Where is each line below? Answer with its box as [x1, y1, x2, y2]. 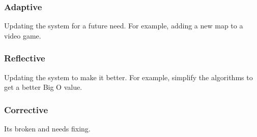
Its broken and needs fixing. [4, 123, 91, 134]
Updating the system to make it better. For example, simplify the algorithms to [4, 72, 253, 82]
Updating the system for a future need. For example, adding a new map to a [4, 20, 243, 31]
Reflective [4, 52, 45, 64]
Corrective [4, 103, 48, 116]
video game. [4, 30, 41, 41]
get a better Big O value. [4, 82, 82, 92]
